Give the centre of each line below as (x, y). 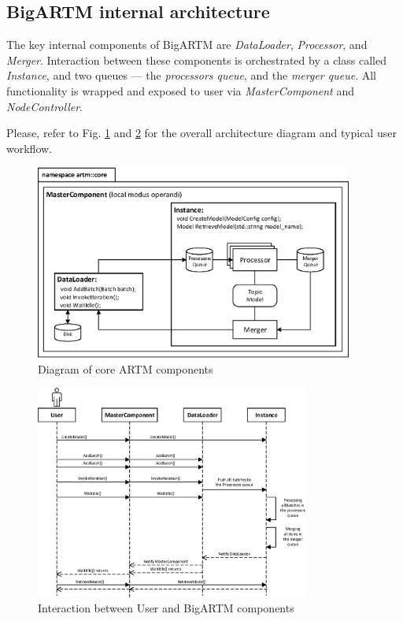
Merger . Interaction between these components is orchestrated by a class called (196, 59)
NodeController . (44, 106)
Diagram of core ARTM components (126, 368)
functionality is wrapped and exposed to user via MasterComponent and (180, 90)
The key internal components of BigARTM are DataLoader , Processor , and (187, 45)
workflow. (29, 148)
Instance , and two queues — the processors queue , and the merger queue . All (191, 75)
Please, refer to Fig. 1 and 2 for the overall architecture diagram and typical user (201, 133)
